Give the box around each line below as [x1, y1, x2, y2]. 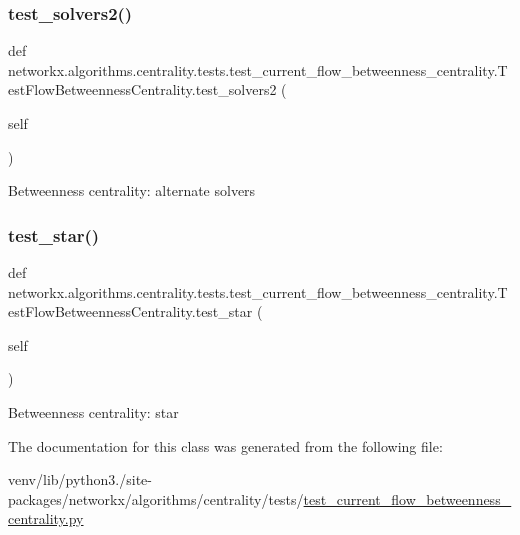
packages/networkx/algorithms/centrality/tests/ [8, 488, 304, 509]
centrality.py [8, 508, 84, 529]
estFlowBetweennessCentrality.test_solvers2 [8, 79, 277, 100]
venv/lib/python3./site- [8, 469, 152, 490]
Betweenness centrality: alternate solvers [8, 180, 256, 201]
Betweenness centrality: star [8, 401, 179, 422]
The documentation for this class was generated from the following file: [8, 435, 443, 456]
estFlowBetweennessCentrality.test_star [8, 301, 253, 322]
